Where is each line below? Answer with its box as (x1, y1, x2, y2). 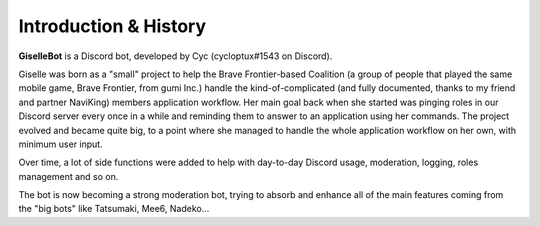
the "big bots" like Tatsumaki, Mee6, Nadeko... (18, 203, 210, 215)
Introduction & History (18, 15, 207, 37)
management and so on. (18, 170, 119, 182)
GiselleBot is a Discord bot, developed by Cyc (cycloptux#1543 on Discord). (18, 50, 333, 62)
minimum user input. (18, 138, 104, 150)
